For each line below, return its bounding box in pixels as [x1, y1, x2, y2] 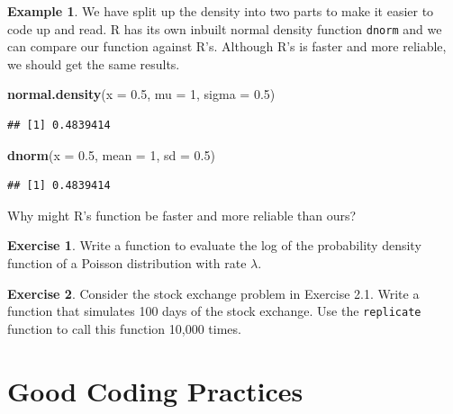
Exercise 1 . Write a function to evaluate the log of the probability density [7, 236, 421, 255]
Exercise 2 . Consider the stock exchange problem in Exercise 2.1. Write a [7, 283, 420, 302]
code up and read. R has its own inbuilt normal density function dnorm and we [7, 19, 442, 38]
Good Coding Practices [7, 372, 304, 409]
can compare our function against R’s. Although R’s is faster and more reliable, [7, 37, 447, 56]
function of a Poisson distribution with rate [7, 254, 247, 272]
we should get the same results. [7, 54, 180, 73]
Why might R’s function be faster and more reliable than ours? [7, 205, 357, 224]
